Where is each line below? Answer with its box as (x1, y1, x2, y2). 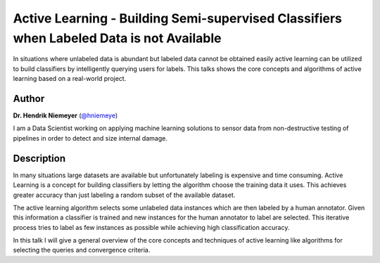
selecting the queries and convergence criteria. (13, 246, 151, 255)
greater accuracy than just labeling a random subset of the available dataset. (13, 191, 236, 199)
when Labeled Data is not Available (13, 30, 222, 46)
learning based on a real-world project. (13, 75, 127, 83)
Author (13, 92, 45, 105)
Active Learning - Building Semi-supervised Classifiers (13, 11, 343, 26)
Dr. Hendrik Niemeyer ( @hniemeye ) (13, 111, 118, 120)
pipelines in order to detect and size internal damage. (13, 134, 168, 142)
